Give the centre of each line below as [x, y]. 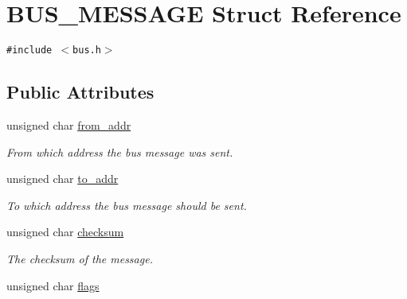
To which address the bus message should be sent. [127, 205]
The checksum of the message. [80, 258]
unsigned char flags [53, 285]
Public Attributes [80, 92]
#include [29, 50]
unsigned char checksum [65, 232]
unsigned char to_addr [63, 179]
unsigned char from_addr [69, 124]
